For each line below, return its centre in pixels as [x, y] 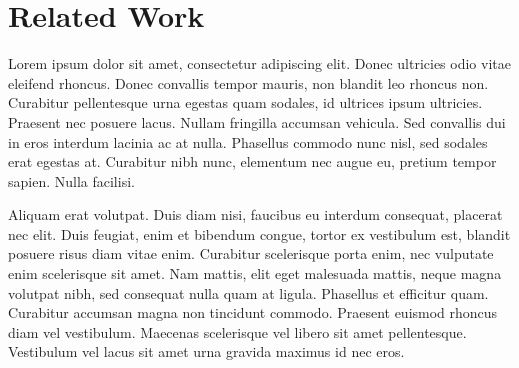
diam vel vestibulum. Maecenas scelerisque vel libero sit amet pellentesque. [237, 331]
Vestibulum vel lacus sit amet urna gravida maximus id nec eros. [206, 351]
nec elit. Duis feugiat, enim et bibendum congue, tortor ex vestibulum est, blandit [259, 233]
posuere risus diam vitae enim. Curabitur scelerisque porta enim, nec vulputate [251, 253]
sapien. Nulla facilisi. [71, 180]
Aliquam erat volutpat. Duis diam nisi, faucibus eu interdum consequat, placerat [255, 214]
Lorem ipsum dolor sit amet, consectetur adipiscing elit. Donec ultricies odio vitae [259, 63]
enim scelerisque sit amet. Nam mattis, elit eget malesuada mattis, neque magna [255, 273]
